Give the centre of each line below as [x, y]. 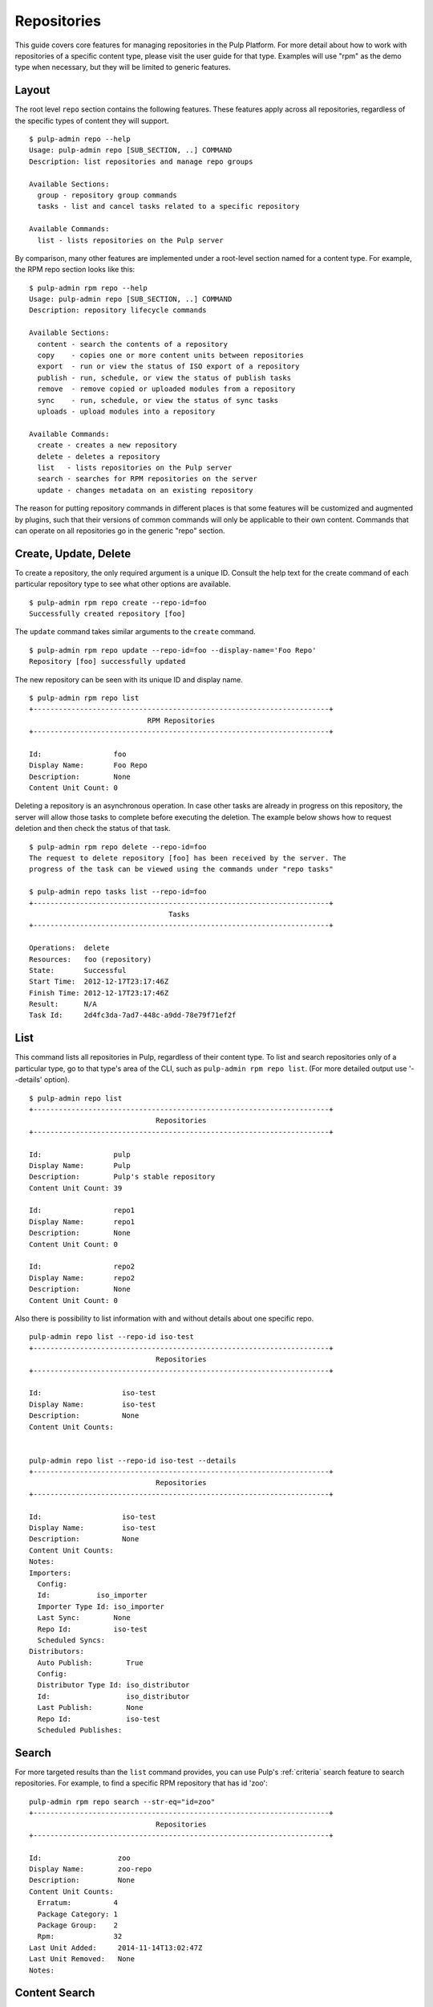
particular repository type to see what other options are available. [123, 584]
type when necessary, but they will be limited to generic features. [123, 67]
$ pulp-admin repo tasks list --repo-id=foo [118, 892]
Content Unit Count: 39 [76, 1188]
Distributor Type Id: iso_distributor [113, 1685]
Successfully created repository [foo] [107, 613]
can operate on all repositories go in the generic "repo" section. [120, 531]
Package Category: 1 [78, 1914]
